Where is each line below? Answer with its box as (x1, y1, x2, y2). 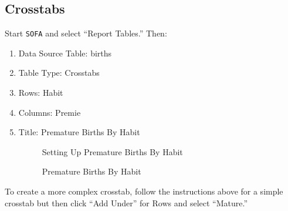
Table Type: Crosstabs (18, 66, 100, 79)
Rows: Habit (18, 86, 63, 99)
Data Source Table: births (18, 46, 112, 59)
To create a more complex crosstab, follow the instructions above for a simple (5, 185, 283, 197)
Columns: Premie (18, 106, 81, 118)
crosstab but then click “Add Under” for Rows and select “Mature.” (5, 196, 248, 209)
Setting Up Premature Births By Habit (42, 145, 183, 158)
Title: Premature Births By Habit (18, 126, 140, 138)
